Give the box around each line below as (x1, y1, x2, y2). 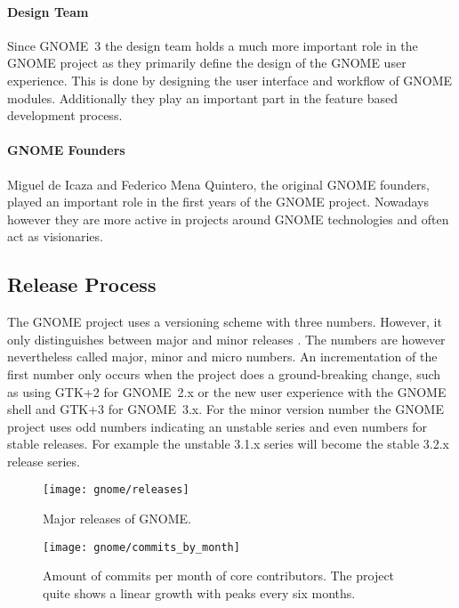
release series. (7, 451, 80, 470)
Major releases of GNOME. (43, 509, 191, 528)
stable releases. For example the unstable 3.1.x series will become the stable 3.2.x (7, 434, 450, 453)
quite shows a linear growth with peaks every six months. (43, 583, 356, 602)
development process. (7, 106, 123, 125)
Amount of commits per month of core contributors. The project (43, 566, 395, 585)
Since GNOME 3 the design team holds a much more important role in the (7, 36, 418, 54)
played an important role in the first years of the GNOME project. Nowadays (7, 192, 430, 211)
